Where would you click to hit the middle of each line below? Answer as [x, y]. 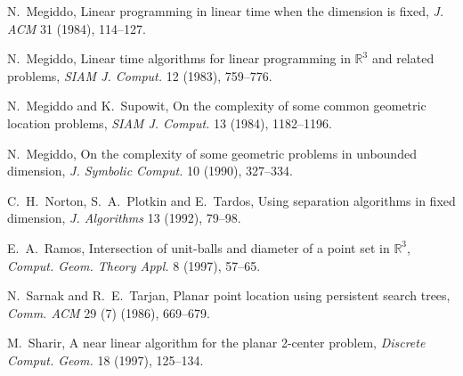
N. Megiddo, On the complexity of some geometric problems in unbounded [212, 153]
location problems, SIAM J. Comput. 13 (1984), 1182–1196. [170, 123]
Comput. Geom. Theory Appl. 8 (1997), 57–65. [134, 265]
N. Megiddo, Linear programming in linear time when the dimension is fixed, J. [226, 11]
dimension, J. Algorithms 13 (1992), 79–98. [124, 218]
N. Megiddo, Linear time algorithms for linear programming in [179, 58]
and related [403, 58]
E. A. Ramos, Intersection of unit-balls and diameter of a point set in [199, 247]
